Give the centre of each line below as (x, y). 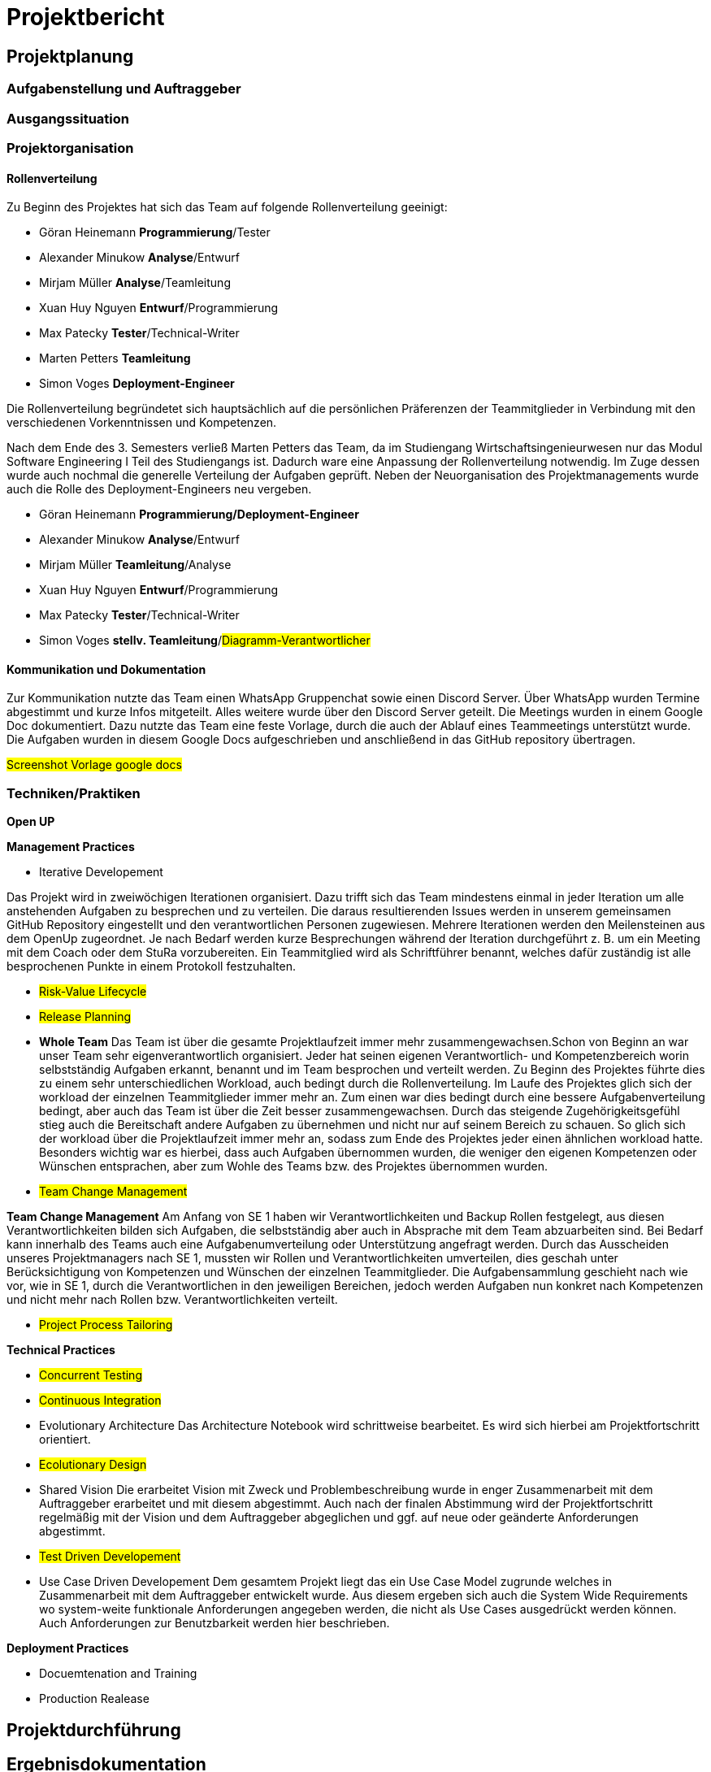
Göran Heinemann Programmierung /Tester (155, 232)
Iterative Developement (101, 872)
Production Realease (94, 1699)
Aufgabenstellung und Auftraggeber (124, 89)
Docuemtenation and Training (118, 1674)
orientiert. (65, 1440)
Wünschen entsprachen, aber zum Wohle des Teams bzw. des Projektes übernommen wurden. (294, 1166)
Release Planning (85, 1017)
